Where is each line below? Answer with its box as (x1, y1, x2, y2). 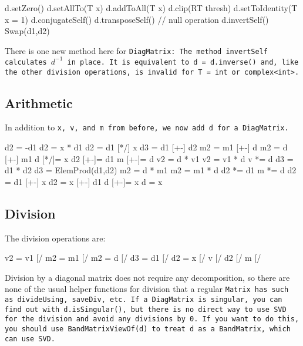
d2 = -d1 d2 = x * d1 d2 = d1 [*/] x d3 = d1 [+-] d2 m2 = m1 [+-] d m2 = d (5, 141, 288, 153)
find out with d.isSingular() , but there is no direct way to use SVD (5, 305, 287, 314)
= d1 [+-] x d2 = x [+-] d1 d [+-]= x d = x (5, 175, 163, 187)
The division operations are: (5, 231, 106, 244)
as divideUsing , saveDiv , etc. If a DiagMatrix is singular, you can (5, 295, 282, 304)
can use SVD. (5, 334, 55, 343)
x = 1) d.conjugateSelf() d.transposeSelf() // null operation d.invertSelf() (5, 13, 269, 25)
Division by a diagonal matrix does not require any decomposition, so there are (5, 271, 290, 283)
